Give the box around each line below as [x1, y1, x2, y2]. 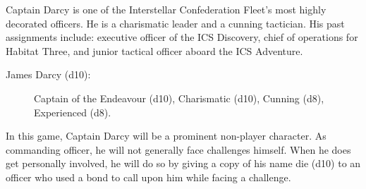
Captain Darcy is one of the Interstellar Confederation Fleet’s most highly [6, 2, 327, 16]
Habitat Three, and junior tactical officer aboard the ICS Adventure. [6, 43, 303, 58]
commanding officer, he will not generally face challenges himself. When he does [6, 142, 351, 157]
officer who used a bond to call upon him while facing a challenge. [6, 169, 291, 184]
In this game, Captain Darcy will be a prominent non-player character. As [6, 128, 327, 143]
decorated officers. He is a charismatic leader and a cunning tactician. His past [6, 16, 345, 30]
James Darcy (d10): [6, 67, 91, 82]
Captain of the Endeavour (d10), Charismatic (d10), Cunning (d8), [34, 90, 324, 105]
